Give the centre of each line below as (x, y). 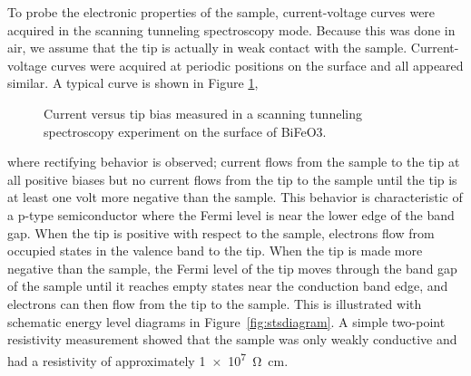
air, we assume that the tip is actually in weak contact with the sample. (207, 48)
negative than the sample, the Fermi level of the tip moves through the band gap (232, 268)
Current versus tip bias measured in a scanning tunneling (203, 113)
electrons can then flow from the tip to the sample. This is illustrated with (215, 303)
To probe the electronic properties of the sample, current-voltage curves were (221, 12)
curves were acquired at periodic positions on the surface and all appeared (257, 65)
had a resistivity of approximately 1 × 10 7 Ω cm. (148, 359)
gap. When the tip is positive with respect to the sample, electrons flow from (221, 232)
